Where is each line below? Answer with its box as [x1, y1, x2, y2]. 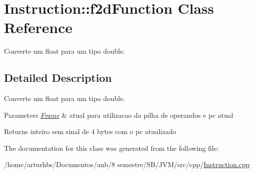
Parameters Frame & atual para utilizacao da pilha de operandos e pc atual [4, 109, 233, 120]
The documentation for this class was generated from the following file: [4, 142, 219, 153]
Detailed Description [4, 70, 112, 85]
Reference [4, 17, 73, 37]
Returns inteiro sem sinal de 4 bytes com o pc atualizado [4, 126, 176, 137]
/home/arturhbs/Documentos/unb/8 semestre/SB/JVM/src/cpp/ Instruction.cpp [4, 159, 250, 170]
